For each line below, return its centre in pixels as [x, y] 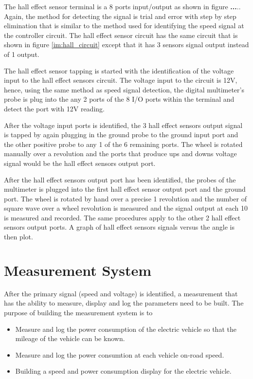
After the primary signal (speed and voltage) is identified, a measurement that [121, 293]
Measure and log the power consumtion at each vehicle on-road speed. [120, 354]
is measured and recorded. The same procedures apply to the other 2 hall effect [122, 217]
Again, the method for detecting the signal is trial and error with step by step [120, 16]
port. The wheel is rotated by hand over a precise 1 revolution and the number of [125, 198]
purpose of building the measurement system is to [78, 312]
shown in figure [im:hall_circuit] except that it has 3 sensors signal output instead [126, 45]
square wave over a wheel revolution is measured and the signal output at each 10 [126, 208]
